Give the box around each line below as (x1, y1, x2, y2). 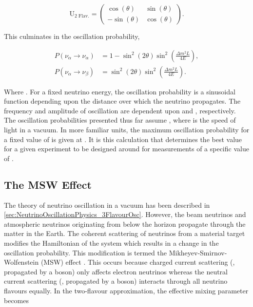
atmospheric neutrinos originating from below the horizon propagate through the (4, 218, 246, 229)
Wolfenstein (4, 257, 39, 267)
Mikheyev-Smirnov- (169, 247, 227, 257)
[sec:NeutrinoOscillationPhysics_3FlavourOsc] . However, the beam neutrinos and (4, 209, 246, 219)
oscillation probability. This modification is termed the (4, 247, 167, 257)
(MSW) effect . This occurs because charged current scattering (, (40, 257, 235, 267)
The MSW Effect (4, 177, 92, 192)
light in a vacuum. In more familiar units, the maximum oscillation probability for (4, 125, 250, 135)
